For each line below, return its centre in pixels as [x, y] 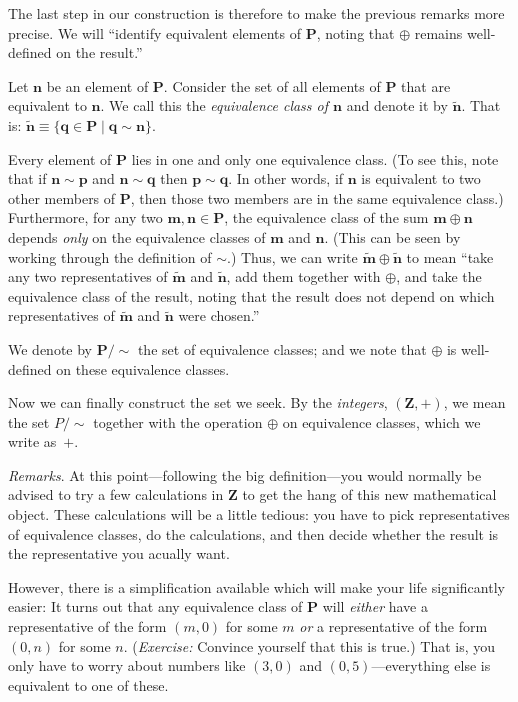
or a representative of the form [393, 626]
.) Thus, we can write [292, 256]
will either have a [375, 606]
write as [32, 441]
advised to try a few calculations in [116, 494]
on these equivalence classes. [143, 368]
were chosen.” [219, 315]
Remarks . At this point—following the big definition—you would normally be [245, 474]
